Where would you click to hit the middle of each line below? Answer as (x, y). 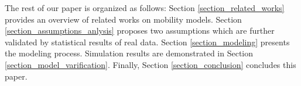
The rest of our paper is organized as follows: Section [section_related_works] (145, 8)
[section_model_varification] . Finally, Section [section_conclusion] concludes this (150, 64)
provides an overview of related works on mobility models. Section (123, 19)
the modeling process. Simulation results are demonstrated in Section (129, 53)
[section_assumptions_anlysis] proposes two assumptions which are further (140, 31)
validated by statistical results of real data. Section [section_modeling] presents (147, 42)
